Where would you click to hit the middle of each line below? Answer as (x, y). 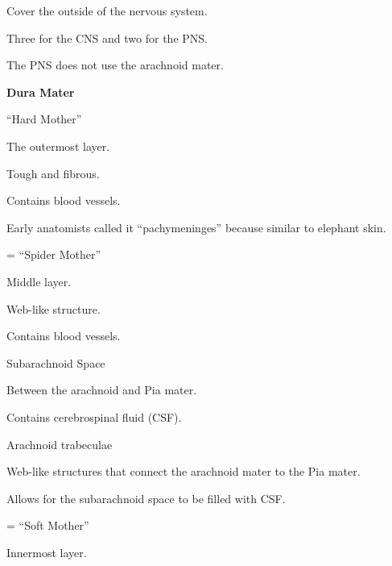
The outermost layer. (58, 146)
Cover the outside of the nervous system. (107, 10)
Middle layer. (39, 281)
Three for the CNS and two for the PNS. (107, 37)
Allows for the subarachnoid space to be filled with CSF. (146, 498)
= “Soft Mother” (48, 525)
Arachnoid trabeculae (60, 444)
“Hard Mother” (44, 119)
